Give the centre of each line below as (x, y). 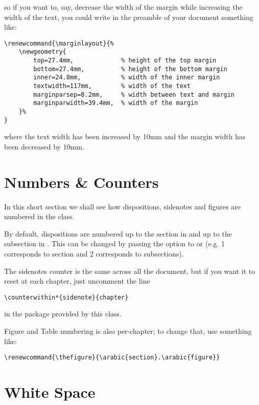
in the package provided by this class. (63, 314)
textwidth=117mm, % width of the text (112, 86)
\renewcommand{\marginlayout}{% (59, 43)
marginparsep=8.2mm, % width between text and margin (134, 94)
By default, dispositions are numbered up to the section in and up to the (118, 233)
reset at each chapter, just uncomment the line (77, 281)
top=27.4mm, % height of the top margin (125, 61)
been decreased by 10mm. (44, 146)
